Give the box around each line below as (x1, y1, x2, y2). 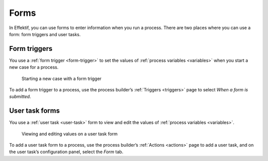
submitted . (9, 94, 31, 100)
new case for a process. (9, 64, 59, 70)
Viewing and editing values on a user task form (21, 131, 118, 137)
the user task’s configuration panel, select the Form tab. (9, 149, 124, 155)
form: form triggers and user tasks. (9, 31, 81, 37)
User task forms (9, 107, 60, 115)
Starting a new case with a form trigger (21, 76, 102, 81)
